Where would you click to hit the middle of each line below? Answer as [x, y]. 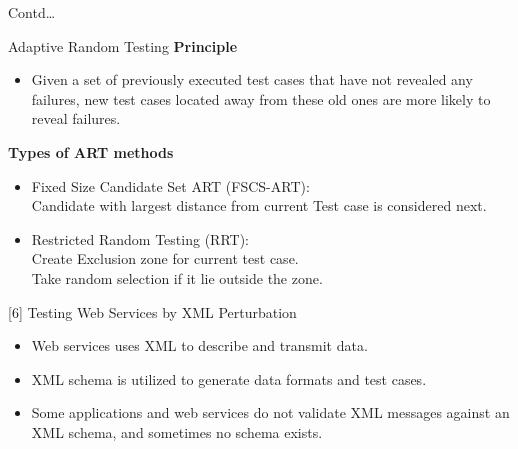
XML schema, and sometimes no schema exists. [177, 431]
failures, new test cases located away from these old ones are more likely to [261, 98]
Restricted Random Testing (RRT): [140, 238]
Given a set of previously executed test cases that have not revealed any [252, 79]
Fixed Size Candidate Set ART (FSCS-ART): [170, 185]
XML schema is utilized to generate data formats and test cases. [229, 378]
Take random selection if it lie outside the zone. [177, 277]
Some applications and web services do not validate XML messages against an [270, 412]
